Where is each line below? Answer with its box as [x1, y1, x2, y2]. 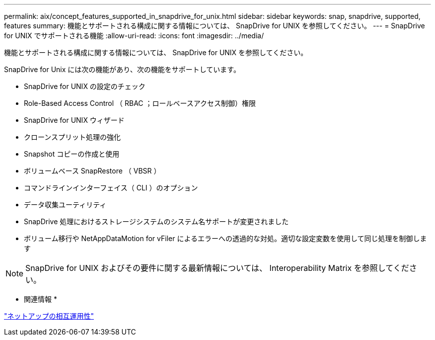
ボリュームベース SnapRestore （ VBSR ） [24, 167, 161, 175]
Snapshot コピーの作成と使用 [24, 150, 120, 158]
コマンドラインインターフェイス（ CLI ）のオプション [24, 183, 198, 192]
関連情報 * [24, 295, 57, 303]
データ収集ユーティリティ [24, 200, 107, 209]
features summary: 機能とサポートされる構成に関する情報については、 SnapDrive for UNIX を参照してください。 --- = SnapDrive [4, 21, 425, 30]
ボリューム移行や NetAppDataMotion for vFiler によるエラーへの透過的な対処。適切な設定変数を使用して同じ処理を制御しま [24, 234, 427, 243]
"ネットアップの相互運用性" [4, 312, 94, 320]
